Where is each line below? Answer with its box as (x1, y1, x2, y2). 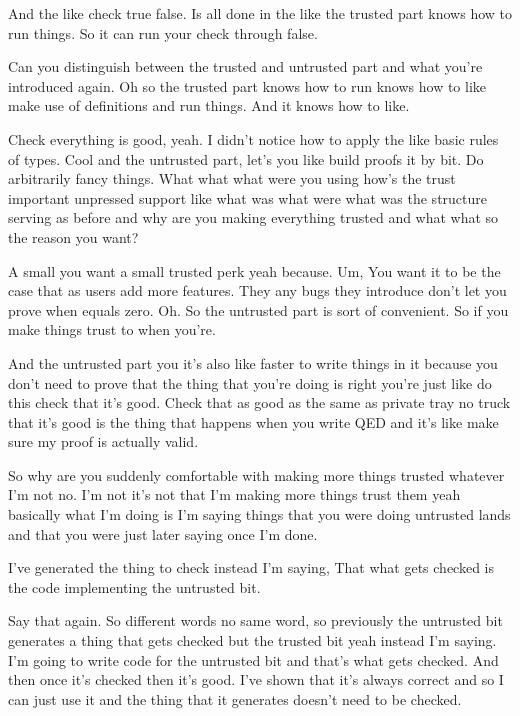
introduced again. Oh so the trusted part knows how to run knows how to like (8, 75, 487, 96)
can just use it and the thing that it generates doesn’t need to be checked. (8, 688, 462, 709)
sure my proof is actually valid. (8, 431, 199, 452)
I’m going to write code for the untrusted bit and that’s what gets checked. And (8, 649, 499, 670)
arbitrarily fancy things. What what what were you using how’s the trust (8, 168, 456, 189)
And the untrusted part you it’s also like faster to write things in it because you (8, 352, 498, 373)
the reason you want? (8, 226, 139, 247)
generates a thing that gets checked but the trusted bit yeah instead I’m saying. (8, 630, 497, 651)
